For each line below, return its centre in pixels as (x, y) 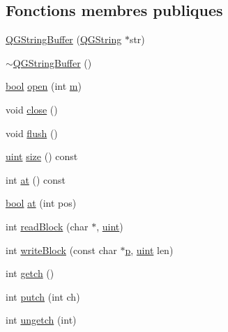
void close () (32, 109)
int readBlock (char (47, 226)
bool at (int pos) (41, 203)
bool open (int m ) (44, 86)
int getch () (30, 273)
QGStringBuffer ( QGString (64, 39)
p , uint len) (149, 250)
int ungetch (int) (41, 320)
